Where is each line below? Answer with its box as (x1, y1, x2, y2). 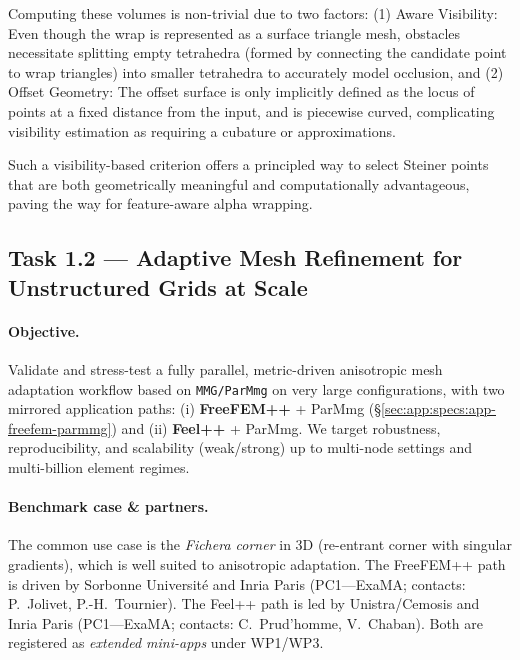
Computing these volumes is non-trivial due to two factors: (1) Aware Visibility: (8, 3, 498, 23)
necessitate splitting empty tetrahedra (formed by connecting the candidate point (8, 42, 507, 63)
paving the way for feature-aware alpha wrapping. (8, 193, 313, 214)
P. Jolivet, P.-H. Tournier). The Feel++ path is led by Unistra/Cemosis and (8, 593, 480, 614)
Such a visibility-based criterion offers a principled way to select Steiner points (8, 154, 489, 175)
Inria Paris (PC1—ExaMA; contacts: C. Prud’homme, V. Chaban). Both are (8, 612, 483, 633)
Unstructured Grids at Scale (8, 271, 308, 302)
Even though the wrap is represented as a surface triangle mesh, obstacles (8, 22, 461, 43)
